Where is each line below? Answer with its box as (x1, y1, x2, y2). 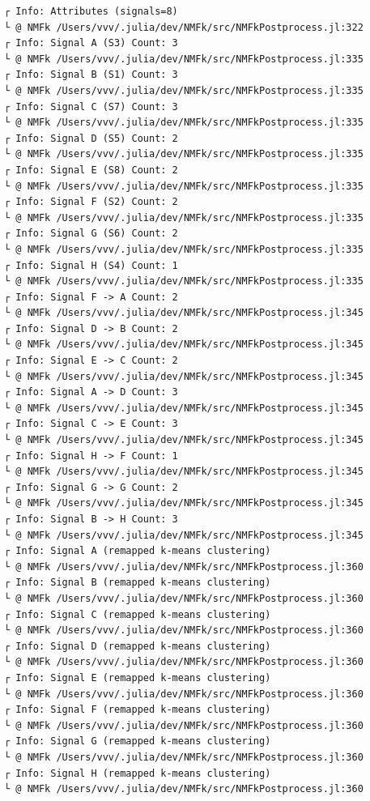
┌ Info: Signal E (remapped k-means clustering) (4, 671, 271, 684)
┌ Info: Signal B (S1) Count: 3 (4, 69, 178, 81)
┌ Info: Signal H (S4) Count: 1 (4, 259, 178, 271)
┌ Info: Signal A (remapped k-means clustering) (4, 545, 271, 557)
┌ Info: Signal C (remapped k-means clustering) (4, 608, 271, 620)
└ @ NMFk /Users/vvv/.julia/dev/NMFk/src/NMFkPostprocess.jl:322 (4, 21, 364, 33)
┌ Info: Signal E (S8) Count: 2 (4, 164, 178, 176)
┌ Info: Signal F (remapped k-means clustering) (4, 704, 271, 716)
